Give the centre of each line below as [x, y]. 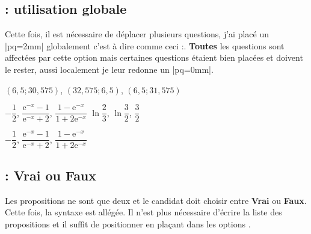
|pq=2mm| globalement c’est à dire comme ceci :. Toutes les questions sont [145, 45]
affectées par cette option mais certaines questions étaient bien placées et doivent [154, 57]
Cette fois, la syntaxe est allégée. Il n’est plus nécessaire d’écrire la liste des [143, 212]
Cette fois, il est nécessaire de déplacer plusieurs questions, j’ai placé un [137, 34]
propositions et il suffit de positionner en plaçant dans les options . [128, 223]
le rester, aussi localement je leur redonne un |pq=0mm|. [109, 69]
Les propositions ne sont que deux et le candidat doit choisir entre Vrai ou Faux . [156, 200]
